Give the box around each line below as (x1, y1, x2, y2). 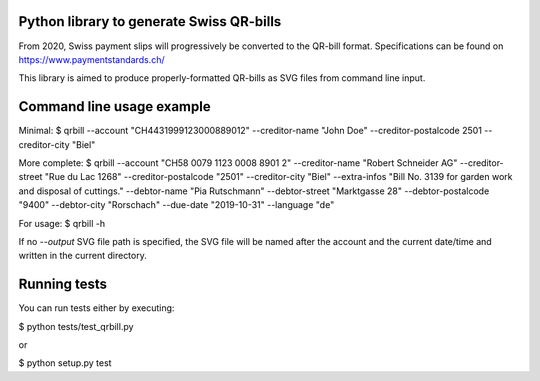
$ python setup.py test (18, 357, 112, 369)
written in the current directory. (18, 250, 147, 262)
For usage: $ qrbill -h (18, 217, 105, 229)
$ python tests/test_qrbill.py (18, 320, 134, 332)
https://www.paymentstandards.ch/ (18, 53, 165, 65)
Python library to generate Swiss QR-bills (18, 13, 282, 30)
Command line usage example (18, 98, 211, 115)
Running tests (18, 276, 108, 293)
